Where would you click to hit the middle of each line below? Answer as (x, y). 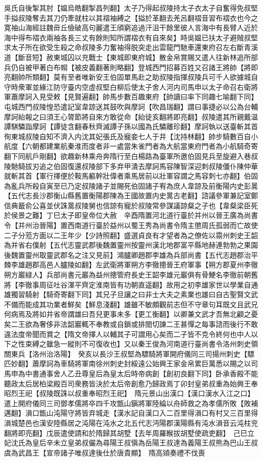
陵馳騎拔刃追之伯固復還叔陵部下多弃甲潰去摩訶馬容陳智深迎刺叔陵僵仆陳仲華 (131, 166)
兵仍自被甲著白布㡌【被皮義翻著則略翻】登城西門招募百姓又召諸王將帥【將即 (131, 67)
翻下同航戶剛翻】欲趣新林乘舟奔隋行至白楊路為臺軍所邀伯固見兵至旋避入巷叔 (131, 156)
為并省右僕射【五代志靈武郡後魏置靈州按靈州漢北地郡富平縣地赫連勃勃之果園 (131, 245)
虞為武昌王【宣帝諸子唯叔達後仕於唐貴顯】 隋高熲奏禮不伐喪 (105, 452)
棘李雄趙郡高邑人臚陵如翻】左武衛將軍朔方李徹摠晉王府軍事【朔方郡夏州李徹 (131, 265)
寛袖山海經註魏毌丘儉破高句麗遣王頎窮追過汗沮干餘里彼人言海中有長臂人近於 (131, 27)
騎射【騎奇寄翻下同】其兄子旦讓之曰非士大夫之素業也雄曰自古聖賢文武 (141, 294)
